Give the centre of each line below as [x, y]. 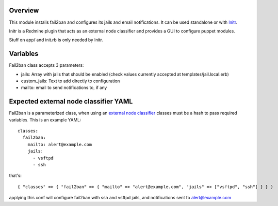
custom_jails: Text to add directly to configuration [71, 81]
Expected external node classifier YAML [71, 102]
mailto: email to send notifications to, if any [64, 88]
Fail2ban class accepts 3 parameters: [47, 65]
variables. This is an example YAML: [45, 120]
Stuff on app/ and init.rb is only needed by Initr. [56, 40]
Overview [24, 10]
